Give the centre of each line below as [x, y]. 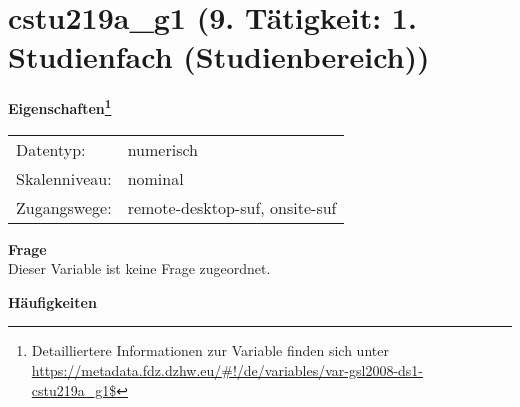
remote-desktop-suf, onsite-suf [232, 207]
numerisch [162, 149]
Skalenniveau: [64, 178]
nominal [155, 178]
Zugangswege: [64, 207]
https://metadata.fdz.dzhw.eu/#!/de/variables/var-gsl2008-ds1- [227, 369]
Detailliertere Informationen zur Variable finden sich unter [210, 350]
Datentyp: [51, 149]
